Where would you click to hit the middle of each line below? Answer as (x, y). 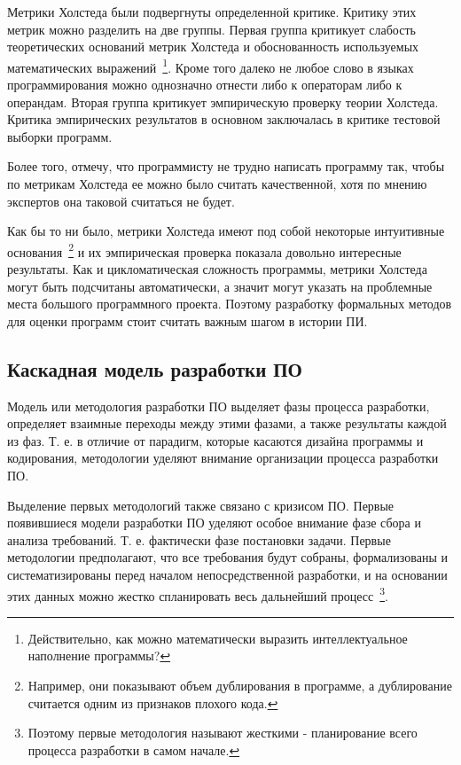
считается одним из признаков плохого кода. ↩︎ (153, 703)
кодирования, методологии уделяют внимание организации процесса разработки (223, 458)
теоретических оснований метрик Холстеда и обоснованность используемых (213, 47)
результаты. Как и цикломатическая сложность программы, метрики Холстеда (217, 269)
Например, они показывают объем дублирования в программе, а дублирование (240, 685)
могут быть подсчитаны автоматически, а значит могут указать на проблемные (220, 286)
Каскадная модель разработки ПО (155, 368)
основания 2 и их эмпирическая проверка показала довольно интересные (204, 250)
